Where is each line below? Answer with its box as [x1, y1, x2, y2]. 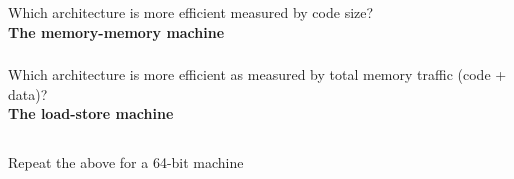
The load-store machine [8, 103, 174, 124]
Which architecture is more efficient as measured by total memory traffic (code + [8, 64, 507, 85]
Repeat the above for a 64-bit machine [8, 152, 244, 173]
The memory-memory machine [8, 21, 225, 42]
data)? [8, 83, 48, 104]
